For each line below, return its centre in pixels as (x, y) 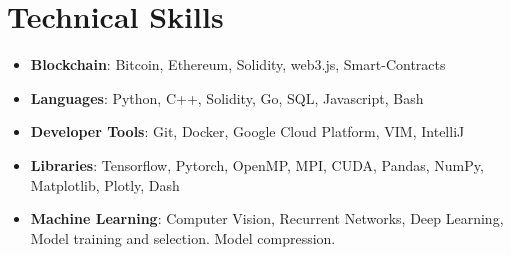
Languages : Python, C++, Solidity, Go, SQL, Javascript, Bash (227, 97)
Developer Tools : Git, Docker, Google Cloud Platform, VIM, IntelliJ (247, 131)
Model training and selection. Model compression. (183, 237)
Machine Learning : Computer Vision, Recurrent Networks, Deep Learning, (267, 218)
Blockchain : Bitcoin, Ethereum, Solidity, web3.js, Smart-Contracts (238, 64)
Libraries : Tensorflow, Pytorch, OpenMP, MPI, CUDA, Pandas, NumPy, (257, 164)
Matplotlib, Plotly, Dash (105, 184)
